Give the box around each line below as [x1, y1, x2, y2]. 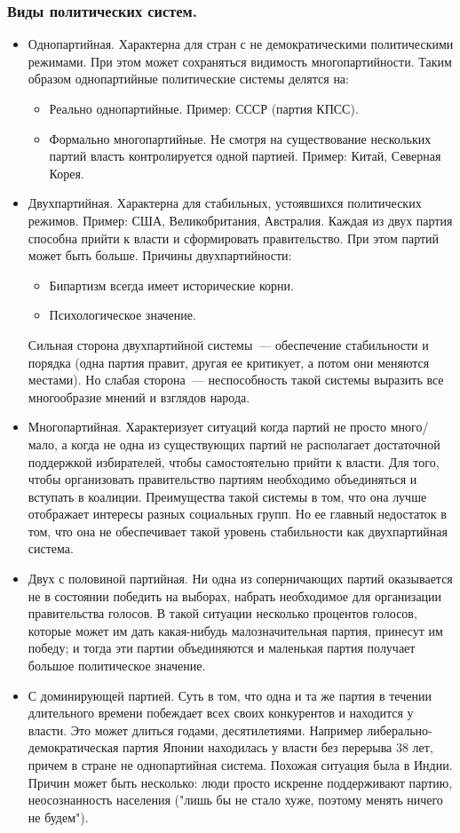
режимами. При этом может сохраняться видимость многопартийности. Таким [28, 52, 452, 70]
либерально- [367, 720, 432, 739]
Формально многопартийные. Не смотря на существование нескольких [49, 129, 432, 147]
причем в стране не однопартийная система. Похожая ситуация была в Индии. [28, 756, 453, 773]
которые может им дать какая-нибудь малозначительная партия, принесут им [28, 621, 443, 639]
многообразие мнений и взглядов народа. [28, 387, 250, 406]
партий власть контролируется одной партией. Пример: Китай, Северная [49, 147, 441, 165]
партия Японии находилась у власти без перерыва [122, 738, 393, 757]
